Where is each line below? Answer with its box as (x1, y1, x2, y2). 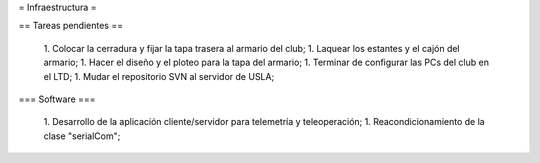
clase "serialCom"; (43, 130, 121, 142)
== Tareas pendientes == (18, 20, 124, 32)
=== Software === (18, 93, 96, 105)
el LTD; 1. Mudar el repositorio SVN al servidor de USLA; (43, 70, 275, 82)
